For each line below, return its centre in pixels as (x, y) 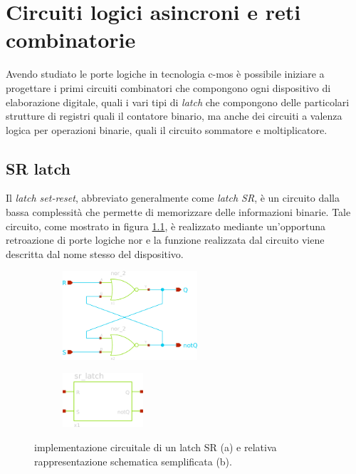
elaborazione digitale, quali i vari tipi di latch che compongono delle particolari (178, 102)
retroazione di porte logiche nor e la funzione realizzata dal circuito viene (165, 240)
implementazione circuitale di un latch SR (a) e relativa (156, 447)
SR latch (38, 168)
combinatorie (71, 40)
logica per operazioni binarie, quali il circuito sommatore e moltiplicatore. (167, 129)
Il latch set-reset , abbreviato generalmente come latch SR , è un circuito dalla (173, 198)
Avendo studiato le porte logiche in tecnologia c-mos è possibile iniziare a (165, 74)
